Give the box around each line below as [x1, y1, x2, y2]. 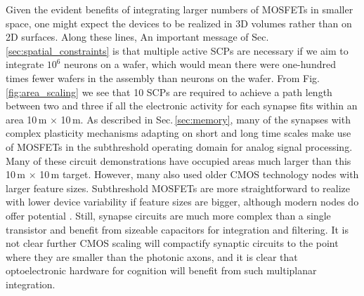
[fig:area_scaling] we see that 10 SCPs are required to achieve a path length [6, 84, 332, 99]
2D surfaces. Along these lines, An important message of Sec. [6, 29, 269, 44]
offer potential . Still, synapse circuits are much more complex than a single [6, 208, 331, 222]
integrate [6, 57, 44, 72]
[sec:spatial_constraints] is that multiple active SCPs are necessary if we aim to [6, 43, 349, 58]
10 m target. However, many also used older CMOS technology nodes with [39, 167, 359, 182]
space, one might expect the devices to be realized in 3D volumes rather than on [6, 15, 352, 30]
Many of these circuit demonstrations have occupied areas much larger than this [6, 153, 351, 168]
